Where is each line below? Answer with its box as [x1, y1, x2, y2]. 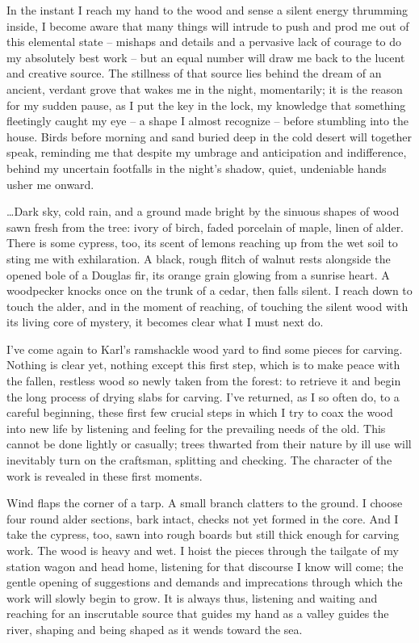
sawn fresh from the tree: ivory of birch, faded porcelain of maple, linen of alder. [6, 218, 404, 235]
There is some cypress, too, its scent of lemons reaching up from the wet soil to [6, 234, 398, 251]
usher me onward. [6, 175, 94, 192]
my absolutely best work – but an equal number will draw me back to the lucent [6, 48, 405, 65]
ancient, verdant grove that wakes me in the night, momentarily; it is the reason [6, 80, 403, 97]
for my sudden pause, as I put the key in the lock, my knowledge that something [6, 96, 406, 113]
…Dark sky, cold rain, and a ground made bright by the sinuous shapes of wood [6, 203, 400, 220]
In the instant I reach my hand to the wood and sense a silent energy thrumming [6, 2, 409, 18]
